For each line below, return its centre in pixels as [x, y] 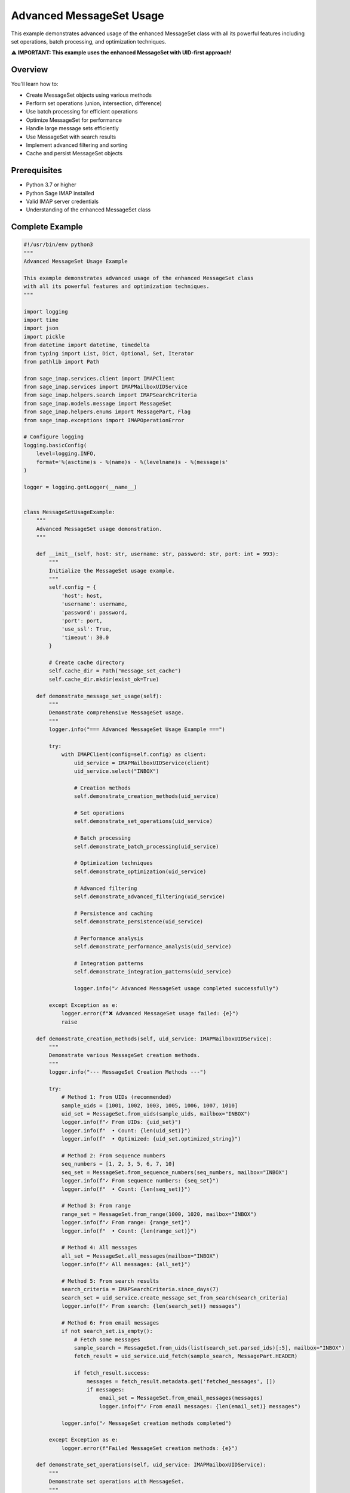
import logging [46, 311]
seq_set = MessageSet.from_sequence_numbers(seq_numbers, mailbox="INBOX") [175, 1172]
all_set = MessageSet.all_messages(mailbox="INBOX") [140, 1256]
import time [41, 320]
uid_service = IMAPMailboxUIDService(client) [142, 763]
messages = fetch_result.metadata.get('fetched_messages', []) [181, 1381]
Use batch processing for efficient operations [82, 112]
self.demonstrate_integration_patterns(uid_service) [153, 972]
